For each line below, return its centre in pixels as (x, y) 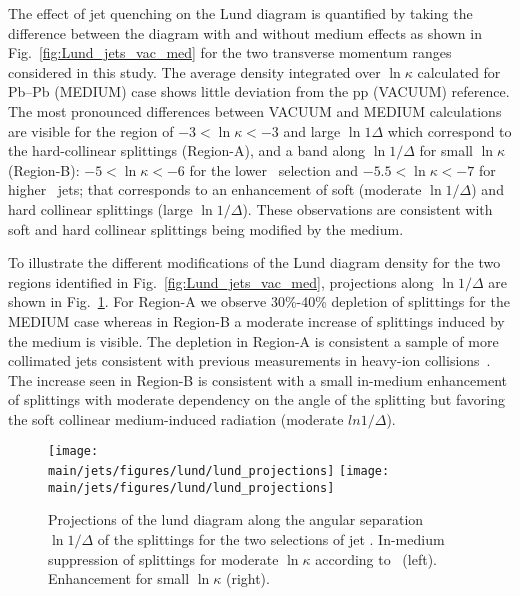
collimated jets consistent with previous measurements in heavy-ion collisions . (249, 360)
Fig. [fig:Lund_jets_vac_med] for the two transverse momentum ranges (230, 52)
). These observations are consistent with (367, 208)
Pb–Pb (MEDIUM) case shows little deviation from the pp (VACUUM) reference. (259, 91)
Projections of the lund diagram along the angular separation (236, 519)
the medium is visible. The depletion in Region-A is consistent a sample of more (253, 340)
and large (312, 130)
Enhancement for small (119, 578)
